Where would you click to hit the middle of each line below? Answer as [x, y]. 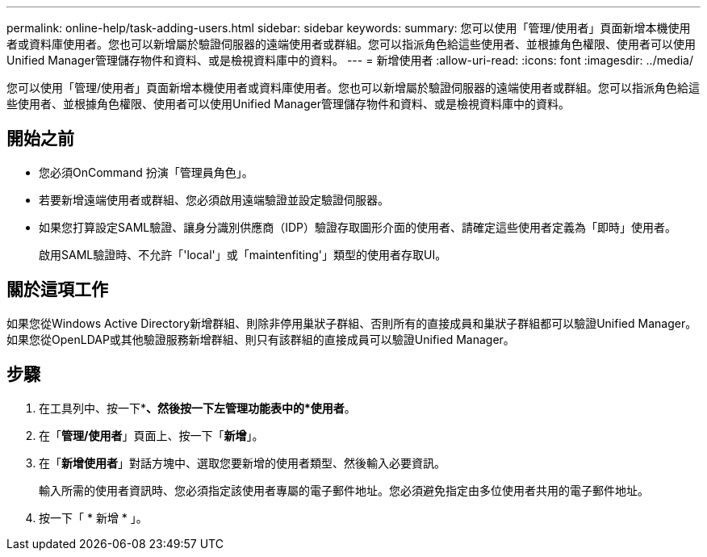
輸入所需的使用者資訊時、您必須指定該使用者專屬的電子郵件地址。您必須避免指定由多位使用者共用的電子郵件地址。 [344, 490]
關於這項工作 [57, 290]
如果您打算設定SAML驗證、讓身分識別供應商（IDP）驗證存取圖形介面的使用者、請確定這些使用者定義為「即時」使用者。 [358, 227]
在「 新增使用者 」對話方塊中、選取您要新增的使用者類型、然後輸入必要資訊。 [242, 463]
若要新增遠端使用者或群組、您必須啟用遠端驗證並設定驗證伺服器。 [214, 199]
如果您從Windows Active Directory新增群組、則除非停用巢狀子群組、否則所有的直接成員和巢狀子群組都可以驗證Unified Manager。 [352, 323]
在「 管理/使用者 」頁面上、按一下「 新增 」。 [151, 435]
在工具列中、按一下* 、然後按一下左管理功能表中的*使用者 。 [197, 408]
